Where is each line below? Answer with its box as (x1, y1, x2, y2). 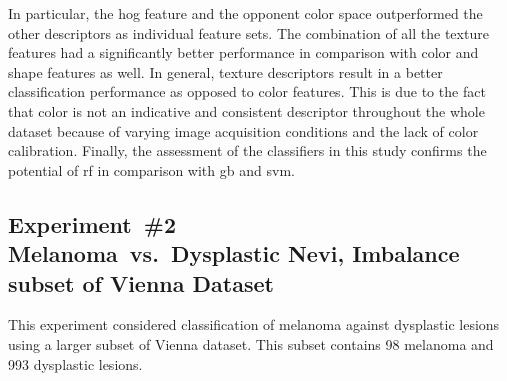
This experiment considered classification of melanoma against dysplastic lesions (8, 314, 500, 335)
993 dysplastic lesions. (8, 353, 143, 374)
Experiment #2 (8, 208, 177, 239)
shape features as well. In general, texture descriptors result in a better (8, 61, 443, 82)
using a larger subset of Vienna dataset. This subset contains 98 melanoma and (8, 333, 494, 354)
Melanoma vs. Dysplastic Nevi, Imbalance (8, 238, 460, 269)
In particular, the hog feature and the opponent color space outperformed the (8, 3, 483, 23)
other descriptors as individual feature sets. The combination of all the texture (8, 22, 489, 43)
